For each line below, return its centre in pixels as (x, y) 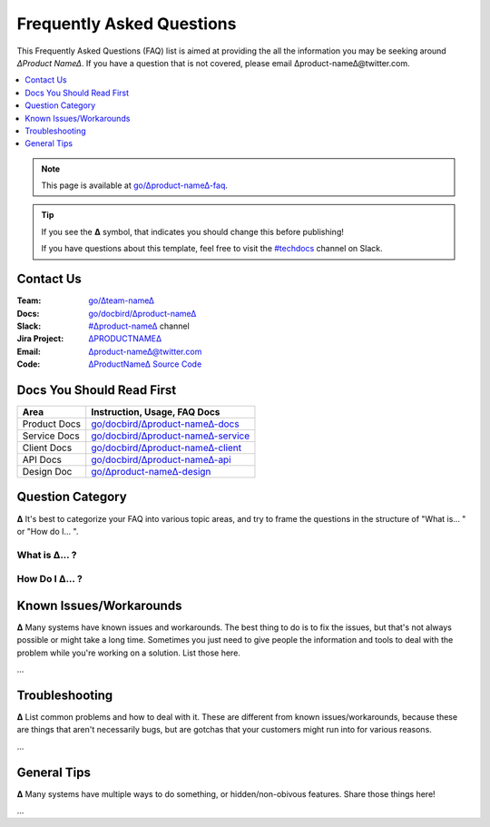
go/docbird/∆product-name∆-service (171, 436)
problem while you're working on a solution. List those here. (128, 653)
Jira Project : (40, 339)
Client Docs (47, 448)
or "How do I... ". (48, 531)
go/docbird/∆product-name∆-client (167, 448)
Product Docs (52, 424)
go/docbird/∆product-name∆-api (161, 460)
